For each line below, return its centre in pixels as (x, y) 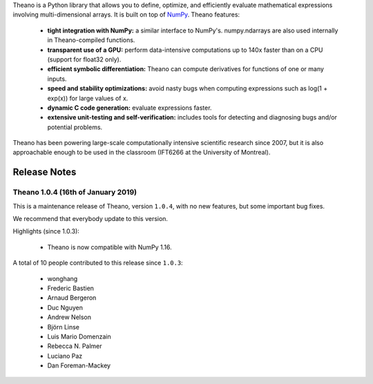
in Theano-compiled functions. (91, 40)
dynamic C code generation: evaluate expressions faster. (130, 108)
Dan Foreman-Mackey (79, 365)
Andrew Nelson (69, 317)
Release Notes (45, 172)
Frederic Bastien (71, 288)
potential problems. (75, 127)
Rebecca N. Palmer (75, 346)
